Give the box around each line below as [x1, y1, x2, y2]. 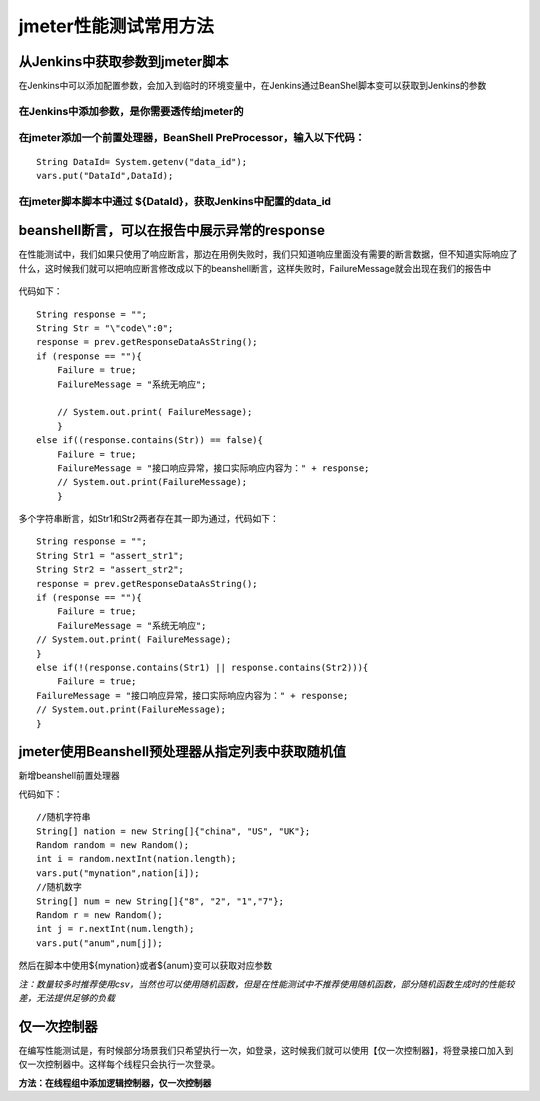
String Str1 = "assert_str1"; [36, 550, 185, 561]
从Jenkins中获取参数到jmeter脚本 [18, 53, 229, 70]
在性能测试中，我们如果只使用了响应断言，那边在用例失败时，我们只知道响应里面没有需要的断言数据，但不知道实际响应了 [18, 248, 518, 260]
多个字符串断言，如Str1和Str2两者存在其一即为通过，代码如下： [18, 513, 279, 525]
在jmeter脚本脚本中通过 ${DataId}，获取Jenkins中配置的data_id [18, 194, 332, 208]
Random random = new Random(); [36, 840, 190, 851]
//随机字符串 [36, 811, 91, 823]
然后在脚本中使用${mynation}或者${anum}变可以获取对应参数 [18, 960, 273, 972]
